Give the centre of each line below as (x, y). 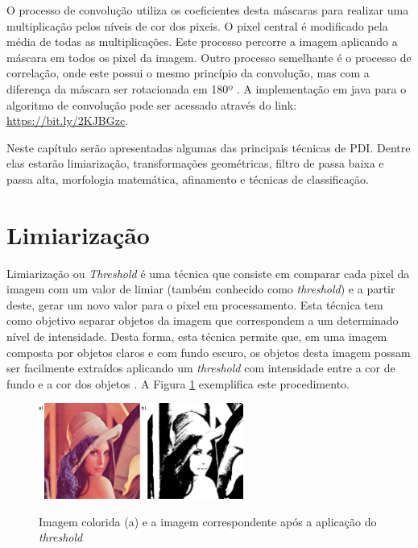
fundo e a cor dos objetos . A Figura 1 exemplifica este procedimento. (178, 383)
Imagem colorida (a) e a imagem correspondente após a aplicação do (208, 521)
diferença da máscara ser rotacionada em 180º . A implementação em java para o (207, 88)
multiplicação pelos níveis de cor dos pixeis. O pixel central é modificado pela (197, 25)
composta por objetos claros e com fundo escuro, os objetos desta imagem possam (209, 352)
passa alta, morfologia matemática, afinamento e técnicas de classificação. (188, 179)
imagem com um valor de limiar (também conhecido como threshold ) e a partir (201, 289)
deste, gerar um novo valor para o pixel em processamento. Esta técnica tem (195, 304)
